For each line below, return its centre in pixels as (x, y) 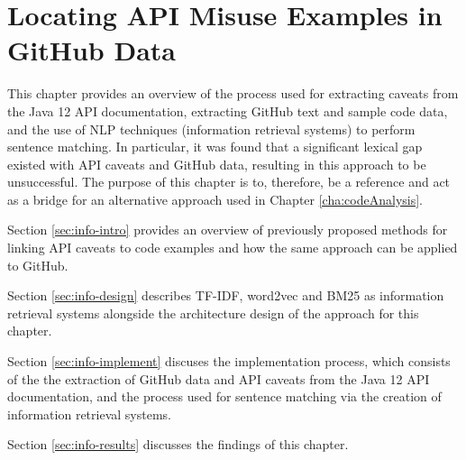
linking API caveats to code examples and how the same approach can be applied (233, 248)
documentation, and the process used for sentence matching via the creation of (224, 396)
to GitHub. (38, 265)
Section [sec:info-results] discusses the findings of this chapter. (178, 444)
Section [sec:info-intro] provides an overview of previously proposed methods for (228, 230)
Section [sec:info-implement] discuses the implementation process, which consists (229, 361)
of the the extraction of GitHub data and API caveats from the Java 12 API (219, 378)
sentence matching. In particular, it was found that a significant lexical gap (215, 147)
